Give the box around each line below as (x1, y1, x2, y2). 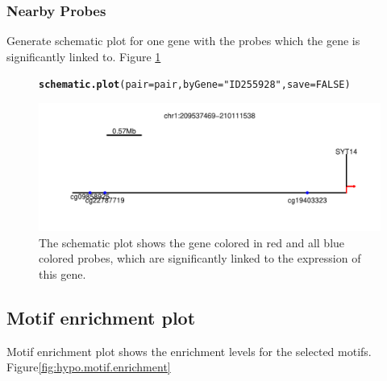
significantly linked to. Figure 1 (6, 48, 161, 64)
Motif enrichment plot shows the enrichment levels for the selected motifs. (6, 342, 372, 359)
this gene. (39, 265, 86, 282)
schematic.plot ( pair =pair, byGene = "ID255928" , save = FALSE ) (39, 79, 351, 91)
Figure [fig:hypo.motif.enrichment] (6, 358, 171, 375)
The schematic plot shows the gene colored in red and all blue (39, 234, 345, 251)
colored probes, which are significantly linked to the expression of (39, 250, 361, 267)
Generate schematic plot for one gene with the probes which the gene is (6, 32, 360, 49)
